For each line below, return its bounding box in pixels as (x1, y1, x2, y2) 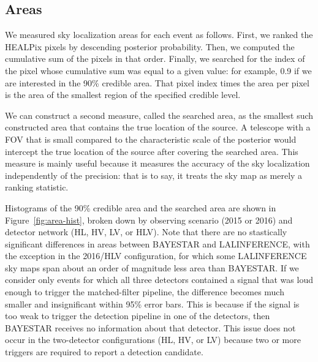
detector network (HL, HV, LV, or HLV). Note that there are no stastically (5, 225, 287, 238)
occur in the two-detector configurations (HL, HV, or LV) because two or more (5, 333, 301, 346)
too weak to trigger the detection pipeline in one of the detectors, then (5, 309, 270, 322)
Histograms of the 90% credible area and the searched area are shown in (5, 201, 276, 214)
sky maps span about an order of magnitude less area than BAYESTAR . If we (5, 261, 299, 274)
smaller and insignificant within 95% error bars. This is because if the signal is (5, 297, 300, 310)
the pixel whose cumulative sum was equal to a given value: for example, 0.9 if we (5, 64, 312, 77)
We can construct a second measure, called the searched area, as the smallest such (5, 108, 314, 121)
